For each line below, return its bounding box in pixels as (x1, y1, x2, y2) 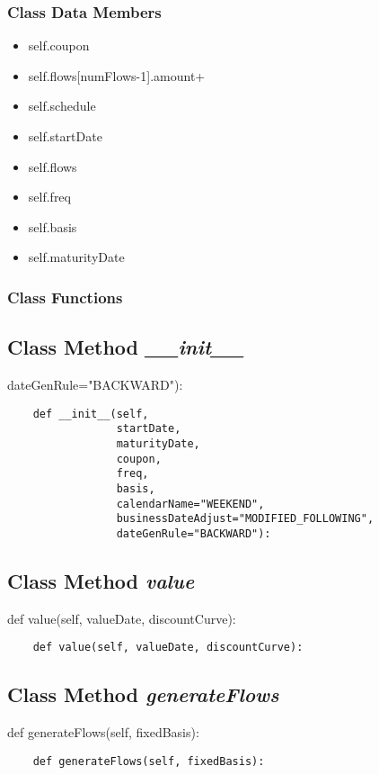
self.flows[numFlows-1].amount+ (28, 66, 206, 85)
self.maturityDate (28, 248, 125, 266)
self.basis (28, 217, 77, 236)
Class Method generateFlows (7, 680, 279, 708)
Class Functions (7, 285, 123, 308)
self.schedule (28, 96, 96, 115)
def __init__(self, (32, 407, 149, 420)
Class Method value (7, 566, 195, 594)
